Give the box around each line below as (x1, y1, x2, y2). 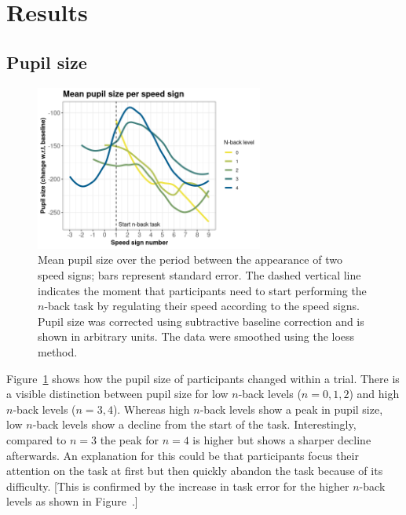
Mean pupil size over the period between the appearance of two (38, 251, 342, 268)
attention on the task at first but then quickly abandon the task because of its (6, 462, 383, 479)
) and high (349, 385, 400, 402)
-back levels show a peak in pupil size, (199, 400, 383, 417)
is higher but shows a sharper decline (192, 431, 371, 447)
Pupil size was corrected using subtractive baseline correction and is (38, 312, 364, 329)
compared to (6, 431, 67, 447)
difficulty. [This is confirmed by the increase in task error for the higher (6, 477, 349, 494)
